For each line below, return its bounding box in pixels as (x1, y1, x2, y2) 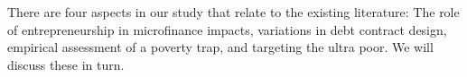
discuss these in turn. (7, 55, 125, 73)
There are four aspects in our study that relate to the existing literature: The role (7, 3, 460, 21)
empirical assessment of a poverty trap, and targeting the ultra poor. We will (7, 38, 434, 56)
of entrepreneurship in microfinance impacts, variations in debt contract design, (7, 20, 447, 38)
